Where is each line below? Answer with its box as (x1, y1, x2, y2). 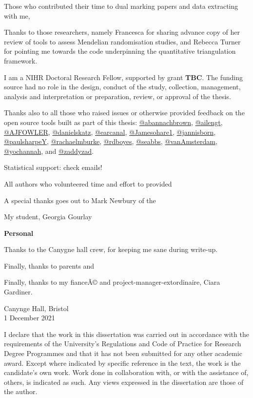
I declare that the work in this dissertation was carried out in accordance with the (4, 329, 249, 339)
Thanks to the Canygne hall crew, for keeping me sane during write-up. (4, 244, 218, 254)
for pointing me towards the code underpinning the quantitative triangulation (4, 46, 236, 56)
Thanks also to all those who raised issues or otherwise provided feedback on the (4, 107, 245, 118)
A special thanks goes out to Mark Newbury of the (4, 195, 156, 205)
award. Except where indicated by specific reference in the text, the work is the (4, 357, 241, 368)
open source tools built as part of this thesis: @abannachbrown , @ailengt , (4, 117, 223, 127)
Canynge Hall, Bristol (4, 303, 69, 313)
